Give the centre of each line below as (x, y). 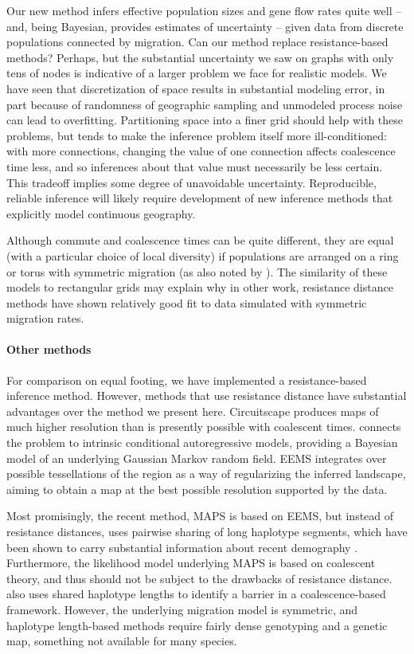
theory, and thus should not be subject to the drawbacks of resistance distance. (199, 578)
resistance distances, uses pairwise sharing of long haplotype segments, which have (207, 532)
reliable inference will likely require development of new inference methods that (200, 198)
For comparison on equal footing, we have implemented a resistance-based (187, 380)
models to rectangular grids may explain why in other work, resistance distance (200, 287)
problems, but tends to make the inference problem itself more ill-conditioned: (197, 135)
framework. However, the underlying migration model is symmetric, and (182, 609)
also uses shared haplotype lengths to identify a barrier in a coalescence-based (196, 594)
